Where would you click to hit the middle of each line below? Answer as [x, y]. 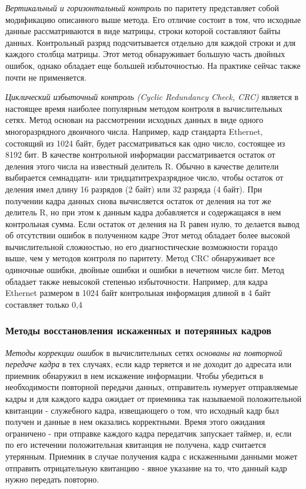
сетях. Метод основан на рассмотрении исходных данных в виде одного [134, 120]
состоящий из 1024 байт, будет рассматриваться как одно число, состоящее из [145, 143]
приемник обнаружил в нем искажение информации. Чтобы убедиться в [134, 375]
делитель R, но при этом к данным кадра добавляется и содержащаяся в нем [143, 212]
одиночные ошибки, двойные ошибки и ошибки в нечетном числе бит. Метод [145, 270]
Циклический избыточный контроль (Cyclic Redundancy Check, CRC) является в [152, 97]
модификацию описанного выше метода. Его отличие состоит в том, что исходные [153, 19]
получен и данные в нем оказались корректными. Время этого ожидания [135, 422]
